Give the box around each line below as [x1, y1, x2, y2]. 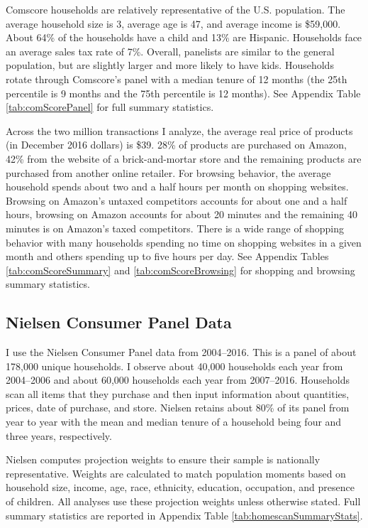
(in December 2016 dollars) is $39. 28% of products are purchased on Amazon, [6, 137, 347, 152]
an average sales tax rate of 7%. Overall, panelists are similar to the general [6, 43, 335, 58]
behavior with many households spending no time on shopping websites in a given [6, 235, 362, 249]
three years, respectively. [6, 428, 112, 443]
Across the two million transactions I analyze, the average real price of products [6, 123, 353, 138]
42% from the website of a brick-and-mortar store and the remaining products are [6, 151, 362, 166]
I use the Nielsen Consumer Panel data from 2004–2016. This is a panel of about [6, 345, 357, 360]
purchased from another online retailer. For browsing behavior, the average [6, 165, 331, 180]
